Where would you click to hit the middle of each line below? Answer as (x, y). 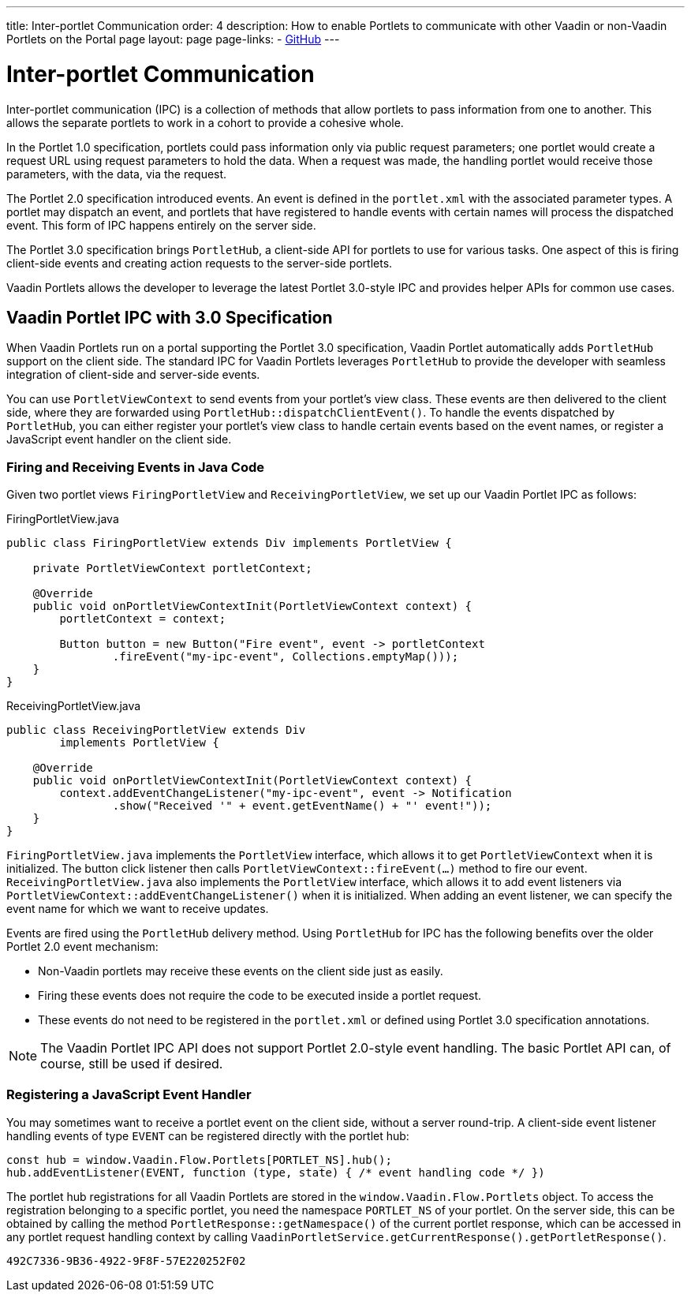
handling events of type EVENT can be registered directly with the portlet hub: (208, 1135)
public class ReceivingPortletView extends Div (156, 730)
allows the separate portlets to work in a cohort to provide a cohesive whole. (205, 122)
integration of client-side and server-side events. (133, 375)
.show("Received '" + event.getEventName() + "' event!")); (302, 806)
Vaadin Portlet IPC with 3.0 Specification (170, 317)
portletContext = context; (143, 619)
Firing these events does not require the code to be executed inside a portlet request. (260, 996)
